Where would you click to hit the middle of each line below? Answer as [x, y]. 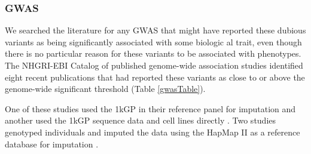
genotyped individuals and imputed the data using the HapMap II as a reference [153, 132]
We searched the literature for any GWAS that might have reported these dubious [155, 30]
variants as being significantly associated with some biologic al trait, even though [153, 41]
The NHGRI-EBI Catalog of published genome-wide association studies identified [154, 65]
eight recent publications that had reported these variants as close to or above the [155, 77]
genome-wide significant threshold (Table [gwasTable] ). [105, 89]
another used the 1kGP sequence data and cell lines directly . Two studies [141, 120]
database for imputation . [52, 144]
